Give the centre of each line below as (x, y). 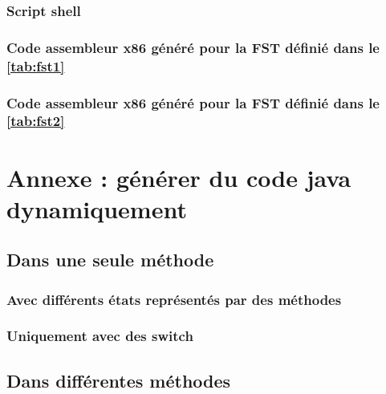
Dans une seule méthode (110, 260)
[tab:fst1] (36, 65)
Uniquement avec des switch (100, 336)
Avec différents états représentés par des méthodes (174, 299)
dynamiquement (97, 208)
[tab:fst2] (36, 121)
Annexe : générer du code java (179, 177)
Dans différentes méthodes (119, 380)
